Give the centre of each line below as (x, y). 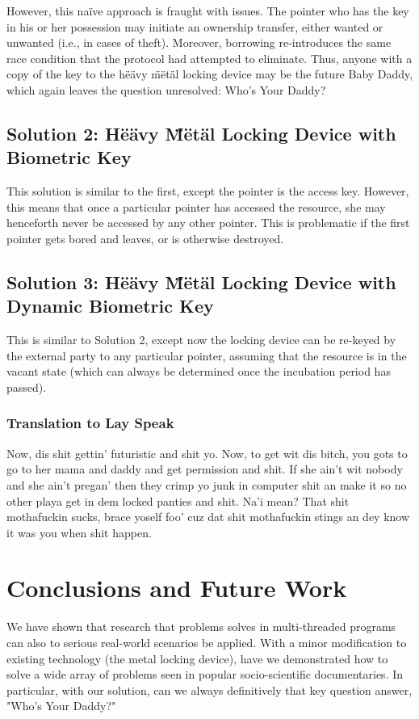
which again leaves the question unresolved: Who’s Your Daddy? (166, 89)
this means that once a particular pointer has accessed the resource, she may (196, 206)
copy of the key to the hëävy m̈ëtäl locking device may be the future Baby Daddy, (210, 74)
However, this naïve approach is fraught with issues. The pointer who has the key (208, 11)
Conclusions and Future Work (177, 588)
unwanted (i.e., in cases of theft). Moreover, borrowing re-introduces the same (199, 42)
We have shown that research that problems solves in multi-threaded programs (201, 626)
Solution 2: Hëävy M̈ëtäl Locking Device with (201, 133)
